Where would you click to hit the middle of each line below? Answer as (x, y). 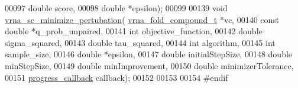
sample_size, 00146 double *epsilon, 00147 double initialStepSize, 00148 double (149, 54)
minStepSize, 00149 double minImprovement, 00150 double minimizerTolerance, (149, 65)
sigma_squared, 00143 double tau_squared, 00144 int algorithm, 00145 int (140, 42)
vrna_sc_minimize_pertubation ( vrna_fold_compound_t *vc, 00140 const (142, 19)
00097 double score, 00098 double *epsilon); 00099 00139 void (116, 8)
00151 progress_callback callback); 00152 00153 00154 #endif (116, 77)
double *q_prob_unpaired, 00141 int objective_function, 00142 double (134, 31)
